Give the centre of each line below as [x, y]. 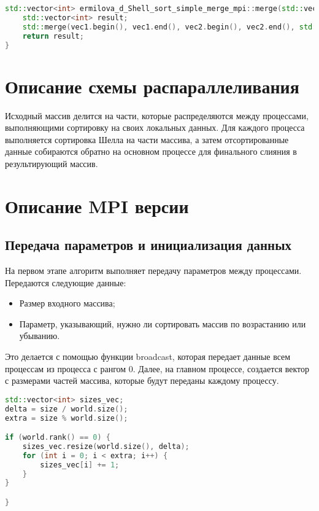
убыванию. [40, 336]
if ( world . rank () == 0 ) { [58, 438]
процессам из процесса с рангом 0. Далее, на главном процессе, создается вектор [157, 368]
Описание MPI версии [97, 205]
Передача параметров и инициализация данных [148, 245]
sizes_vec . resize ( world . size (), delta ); [106, 446]
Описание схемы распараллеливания [152, 86]
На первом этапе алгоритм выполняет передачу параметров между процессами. [153, 271]
